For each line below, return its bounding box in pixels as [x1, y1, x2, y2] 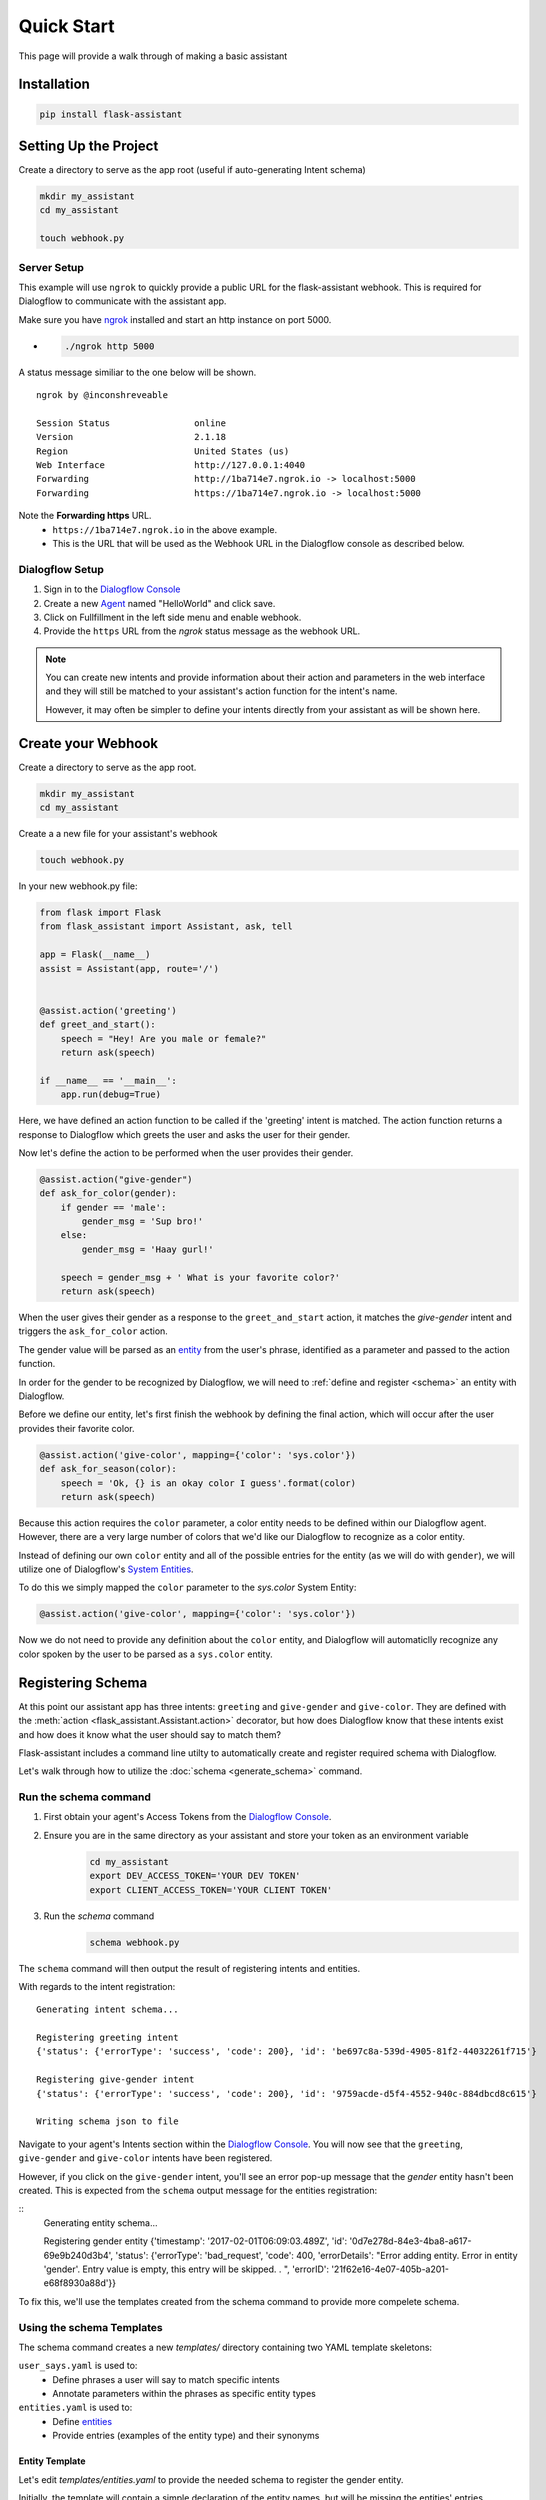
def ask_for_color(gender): [39, 1188, 177, 1199]
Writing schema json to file [36, 2116, 179, 2127]
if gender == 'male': [60, 1201, 167, 1213]
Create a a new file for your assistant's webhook [18, 828, 219, 840]
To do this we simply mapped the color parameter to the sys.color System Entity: [18, 1581, 357, 1594]
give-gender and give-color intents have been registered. [18, 2152, 273, 2164]
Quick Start [18, 15, 115, 37]
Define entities [52, 2415, 113, 2427]
